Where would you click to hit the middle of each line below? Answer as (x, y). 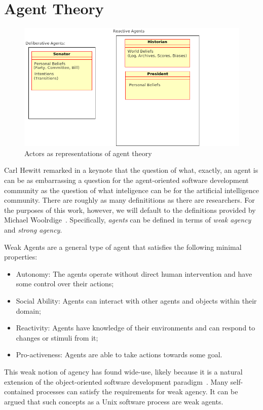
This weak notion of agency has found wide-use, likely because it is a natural (123, 371)
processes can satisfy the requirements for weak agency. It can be (137, 392)
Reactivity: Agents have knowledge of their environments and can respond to (136, 328)
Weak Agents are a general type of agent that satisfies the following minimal (123, 247)
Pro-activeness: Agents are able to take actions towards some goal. (119, 355)
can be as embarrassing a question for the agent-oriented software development (126, 180)
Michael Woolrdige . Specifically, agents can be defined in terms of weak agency (128, 220)
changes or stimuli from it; (57, 337)
